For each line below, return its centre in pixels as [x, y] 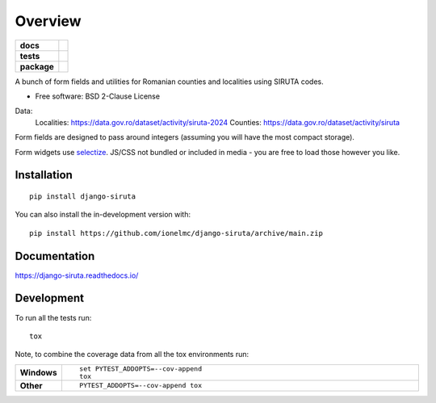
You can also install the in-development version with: [103, 215]
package [37, 66]
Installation [44, 175]
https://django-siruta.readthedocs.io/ [77, 275]
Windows [38, 372]
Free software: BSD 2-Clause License [98, 96]
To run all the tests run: [53, 317]
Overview [48, 21]
